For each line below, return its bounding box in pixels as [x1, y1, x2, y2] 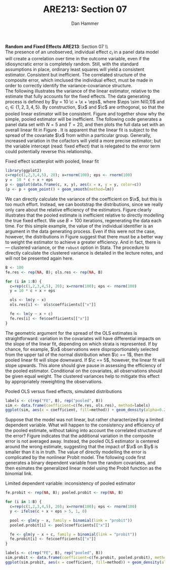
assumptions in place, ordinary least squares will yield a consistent [5, 66, 145, 72]
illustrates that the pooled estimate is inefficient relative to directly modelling [5, 212, 164, 218]
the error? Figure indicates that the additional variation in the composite [5, 433, 154, 439]
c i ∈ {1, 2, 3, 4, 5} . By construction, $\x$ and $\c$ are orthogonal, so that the [5, 104, 164, 111]
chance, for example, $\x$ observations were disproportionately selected [5, 346, 158, 352]
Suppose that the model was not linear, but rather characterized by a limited [5, 417, 163, 423]
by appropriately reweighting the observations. [5, 378, 103, 384]
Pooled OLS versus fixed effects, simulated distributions [5, 388, 122, 394]
